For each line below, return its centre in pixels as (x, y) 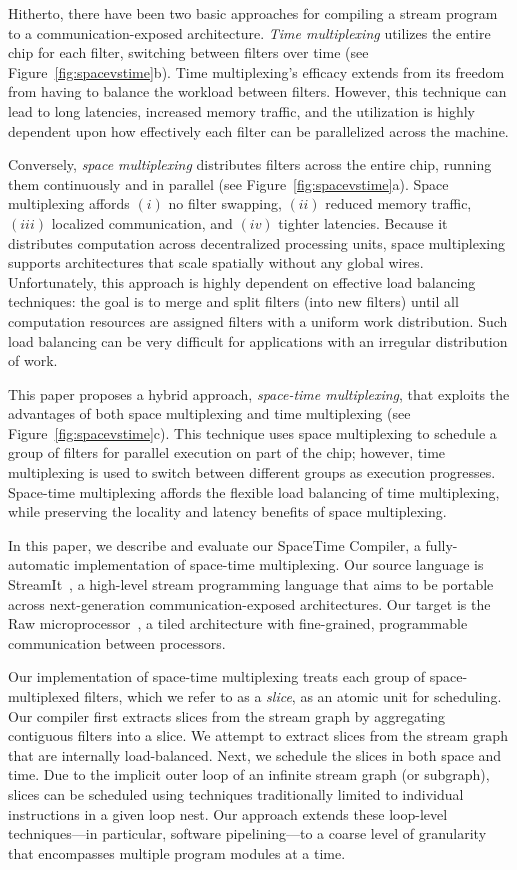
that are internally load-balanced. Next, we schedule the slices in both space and (255, 754)
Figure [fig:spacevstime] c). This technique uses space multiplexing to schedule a (252, 432)
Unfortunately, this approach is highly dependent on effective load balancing (242, 281)
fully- (441, 544)
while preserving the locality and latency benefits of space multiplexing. (227, 511)
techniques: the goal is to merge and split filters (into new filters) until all (233, 301)
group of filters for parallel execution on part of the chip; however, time (227, 452)
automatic (39, 564)
